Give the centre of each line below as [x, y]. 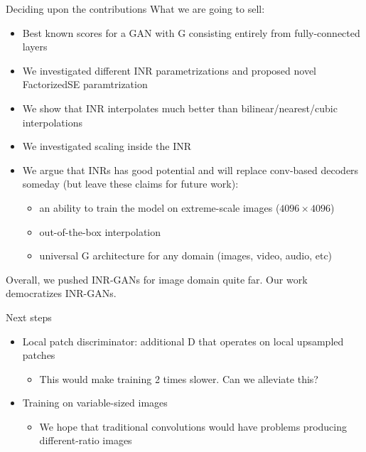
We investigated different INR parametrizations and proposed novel [169, 70]
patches [39, 355]
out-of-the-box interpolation [100, 231]
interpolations [52, 122]
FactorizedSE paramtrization [85, 84]
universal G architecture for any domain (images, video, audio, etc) [186, 255]
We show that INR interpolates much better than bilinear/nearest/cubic [180, 108]
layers [35, 47]
